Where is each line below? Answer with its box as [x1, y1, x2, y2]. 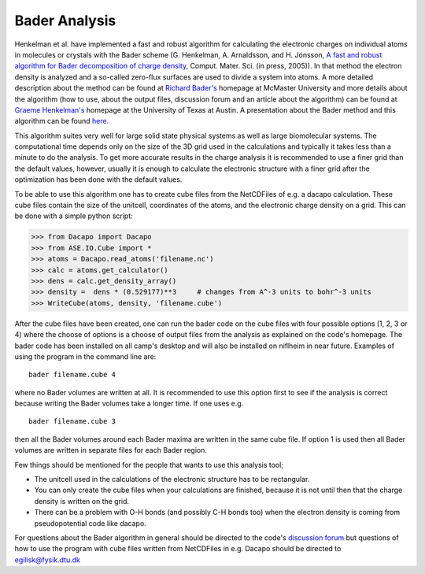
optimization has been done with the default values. [14, 175, 183, 184]
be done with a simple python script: [14, 211, 133, 220]
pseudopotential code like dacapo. [34, 518, 147, 528]
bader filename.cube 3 [28, 417, 116, 426]
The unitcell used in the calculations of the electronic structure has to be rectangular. [34, 475, 310, 484]
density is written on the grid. [34, 496, 130, 505]
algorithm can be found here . [14, 117, 109, 126]
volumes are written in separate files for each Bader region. [14, 446, 208, 455]
